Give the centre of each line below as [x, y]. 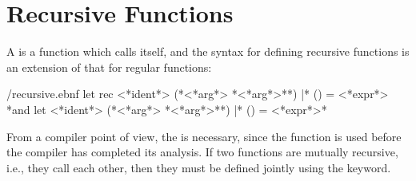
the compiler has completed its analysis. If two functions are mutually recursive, [202, 152]
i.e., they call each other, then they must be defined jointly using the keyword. [199, 167]
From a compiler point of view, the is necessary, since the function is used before [204, 136]
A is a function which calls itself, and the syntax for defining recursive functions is [208, 51]
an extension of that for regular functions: [109, 67]
